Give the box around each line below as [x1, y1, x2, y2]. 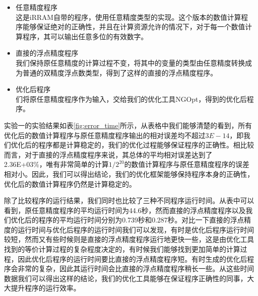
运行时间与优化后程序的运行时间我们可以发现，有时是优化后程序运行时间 [17, 224, 254, 234]
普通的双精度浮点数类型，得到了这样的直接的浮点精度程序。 [22, 67, 217, 77]
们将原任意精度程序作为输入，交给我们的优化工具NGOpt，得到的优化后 [15, 93, 247, 104]
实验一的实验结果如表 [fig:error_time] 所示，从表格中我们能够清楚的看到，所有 [4, 120, 252, 130]
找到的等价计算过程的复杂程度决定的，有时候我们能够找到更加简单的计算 [4, 244, 240, 254]
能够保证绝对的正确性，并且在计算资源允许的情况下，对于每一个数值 [22, 21, 245, 32]
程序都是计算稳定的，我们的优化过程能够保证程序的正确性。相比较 [38, 140, 254, 150]
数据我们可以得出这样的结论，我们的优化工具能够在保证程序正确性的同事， [4, 273, 247, 283]
